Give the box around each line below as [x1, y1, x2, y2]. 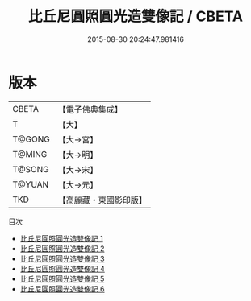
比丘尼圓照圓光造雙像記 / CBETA [27, 7, 244, 26]
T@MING [12, 148, 48, 159]
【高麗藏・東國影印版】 [57, 194, 147, 205]
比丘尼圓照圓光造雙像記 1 [19, 233, 103, 243]
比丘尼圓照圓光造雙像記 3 [19, 254, 105, 263]
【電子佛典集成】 [57, 104, 123, 115]
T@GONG [12, 134, 50, 145]
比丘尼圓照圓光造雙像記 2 [19, 243, 105, 254]
